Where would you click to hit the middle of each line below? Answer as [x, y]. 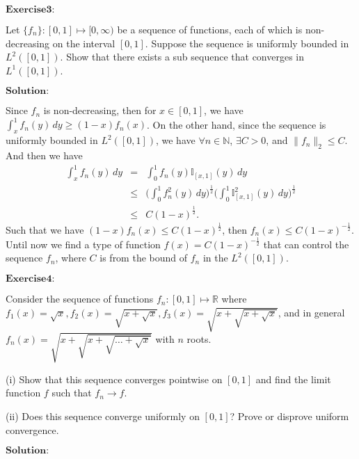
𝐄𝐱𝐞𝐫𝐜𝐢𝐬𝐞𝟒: [30, 279]
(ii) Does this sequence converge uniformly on [103, 416]
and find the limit [293, 379]
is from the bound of [144, 258]
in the [215, 258]
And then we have [44, 155]
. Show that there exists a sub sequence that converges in [182, 57]
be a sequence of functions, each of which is [210, 29]
